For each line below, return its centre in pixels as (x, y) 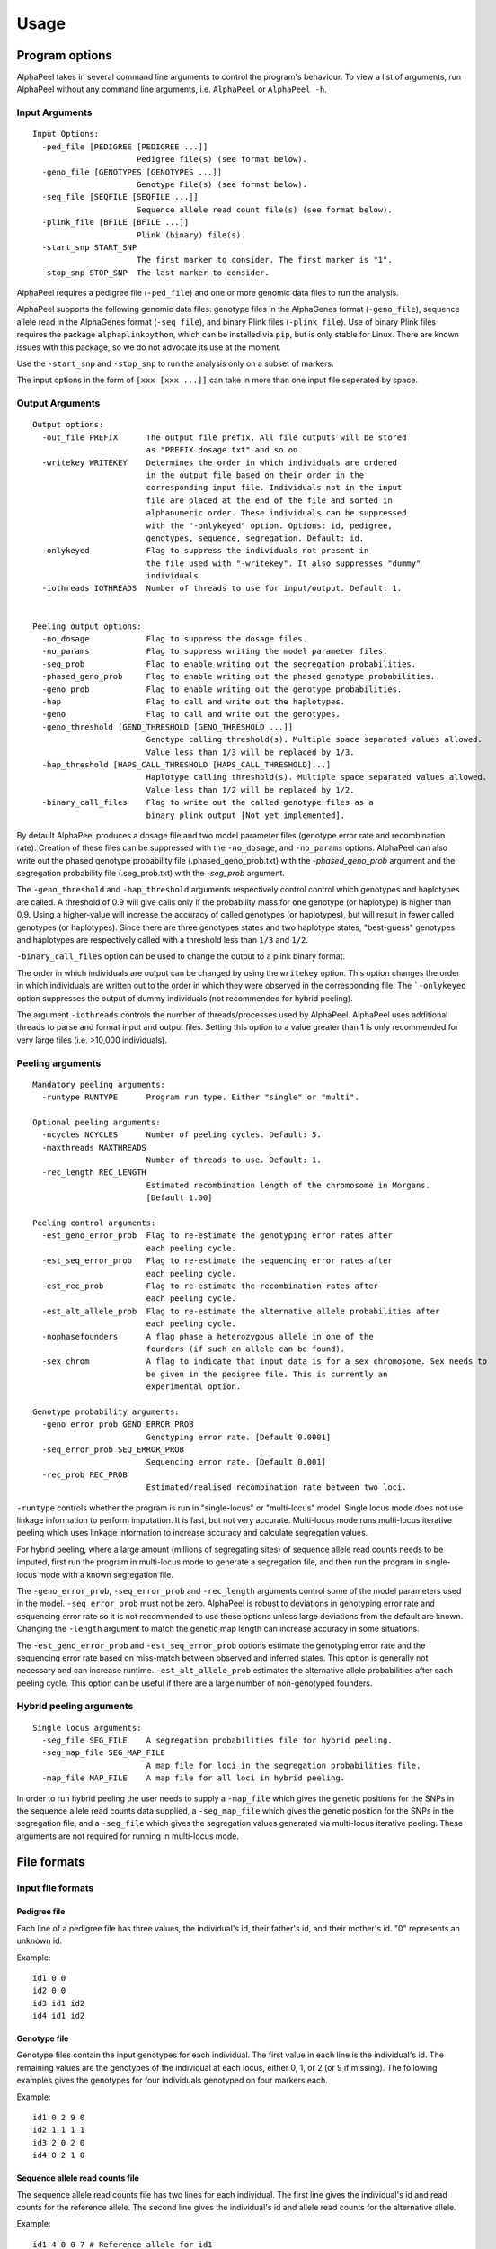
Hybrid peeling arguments (75, 1707)
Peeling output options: (87, 626)
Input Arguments (55, 112)
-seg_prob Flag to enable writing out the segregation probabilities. (229, 664)
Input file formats (55, 1887)
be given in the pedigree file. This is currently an (267, 1374)
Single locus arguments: (87, 1728)
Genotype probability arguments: (106, 1411)
